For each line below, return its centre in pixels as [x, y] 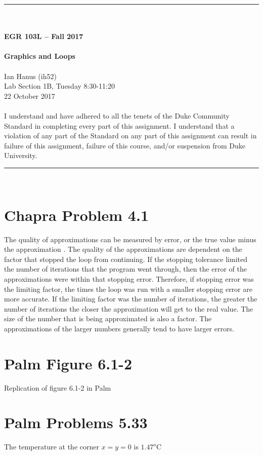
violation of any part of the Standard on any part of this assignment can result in [130, 136]
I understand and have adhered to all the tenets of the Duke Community [117, 115]
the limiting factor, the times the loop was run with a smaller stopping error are [128, 289]
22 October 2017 [30, 96]
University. [21, 155]
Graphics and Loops [40, 56]
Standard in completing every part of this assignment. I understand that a [119, 125]
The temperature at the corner [52, 447]
